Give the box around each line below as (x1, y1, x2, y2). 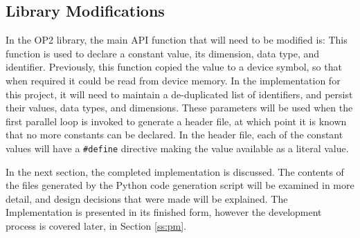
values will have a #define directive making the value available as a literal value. (6, 140, 349, 155)
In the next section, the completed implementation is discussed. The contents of (6, 164, 344, 178)
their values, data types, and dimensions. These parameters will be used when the (6, 100, 353, 115)
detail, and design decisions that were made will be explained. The (6, 191, 288, 205)
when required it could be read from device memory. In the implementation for (6, 73, 341, 87)
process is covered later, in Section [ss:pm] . (6, 218, 187, 232)
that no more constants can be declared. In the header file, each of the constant (6, 127, 343, 142)
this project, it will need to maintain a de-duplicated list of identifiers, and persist (6, 86, 353, 101)
